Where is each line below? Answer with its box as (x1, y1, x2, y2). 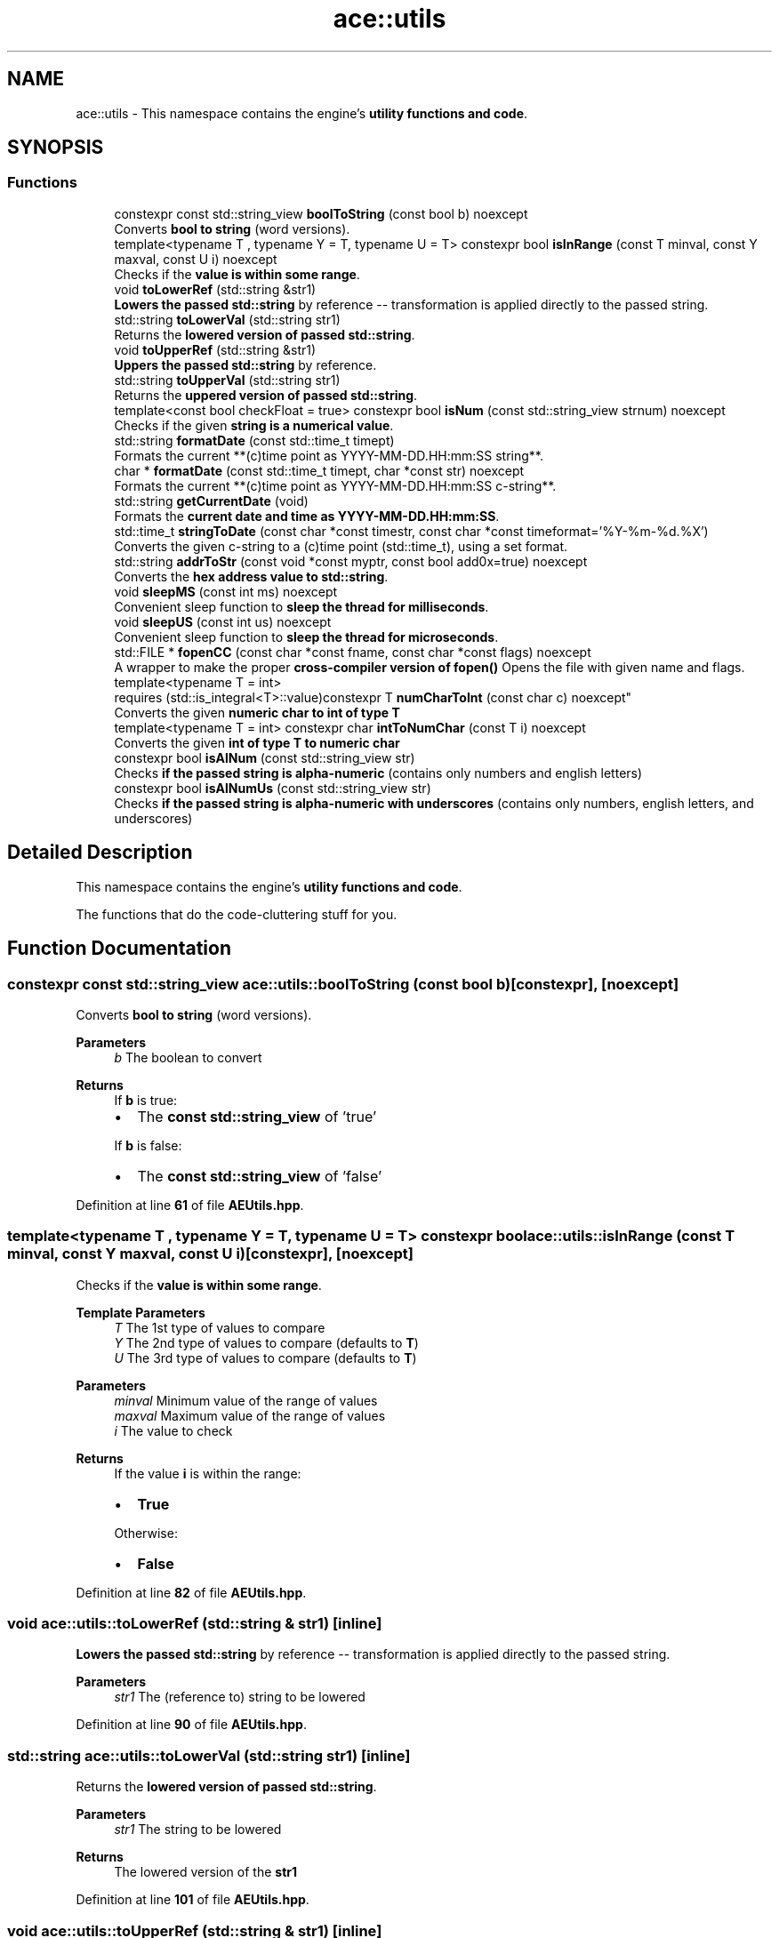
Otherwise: (114, 1525, 178, 1541)
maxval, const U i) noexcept (114, 251, 277, 267)
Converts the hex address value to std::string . (114, 568, 389, 584)
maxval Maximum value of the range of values (114, 1407, 386, 1423)
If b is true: (114, 1092, 178, 1108)
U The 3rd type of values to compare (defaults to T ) (114, 1349, 417, 1365)
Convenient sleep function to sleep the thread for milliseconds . (114, 598, 489, 614)
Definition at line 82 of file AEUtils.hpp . (76, 1584, 307, 1600)
